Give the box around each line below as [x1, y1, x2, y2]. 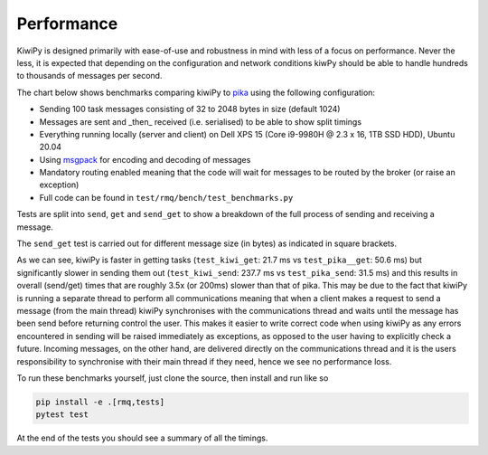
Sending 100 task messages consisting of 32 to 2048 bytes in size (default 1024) [39, 104, 341, 115]
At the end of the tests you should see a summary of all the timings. [16, 432, 268, 443]
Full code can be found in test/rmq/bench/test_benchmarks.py [39, 192, 294, 203]
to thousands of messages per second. [16, 71, 163, 81]
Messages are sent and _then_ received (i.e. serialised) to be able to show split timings [39, 116, 361, 127]
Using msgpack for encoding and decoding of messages [39, 154, 251, 165]
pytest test [35, 410, 89, 420]
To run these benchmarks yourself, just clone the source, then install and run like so [16, 372, 329, 384]
